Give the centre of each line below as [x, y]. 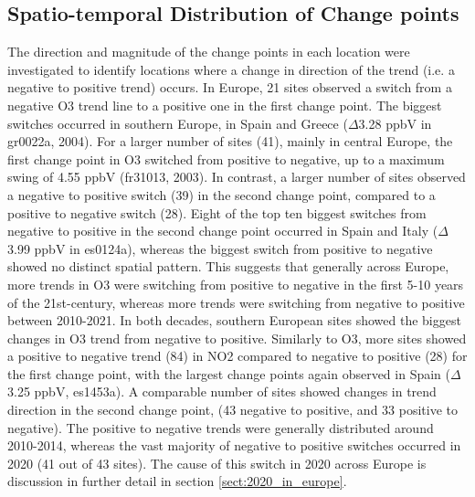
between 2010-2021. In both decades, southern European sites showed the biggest [234, 320]
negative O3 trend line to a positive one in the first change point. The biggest [225, 105]
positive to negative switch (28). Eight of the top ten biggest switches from [217, 212]
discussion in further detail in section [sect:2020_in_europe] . [177, 481]
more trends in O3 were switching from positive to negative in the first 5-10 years [236, 284]
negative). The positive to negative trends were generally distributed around [221, 427]
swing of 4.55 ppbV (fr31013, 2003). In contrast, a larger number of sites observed [237, 177]
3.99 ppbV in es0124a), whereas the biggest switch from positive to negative [220, 248]
